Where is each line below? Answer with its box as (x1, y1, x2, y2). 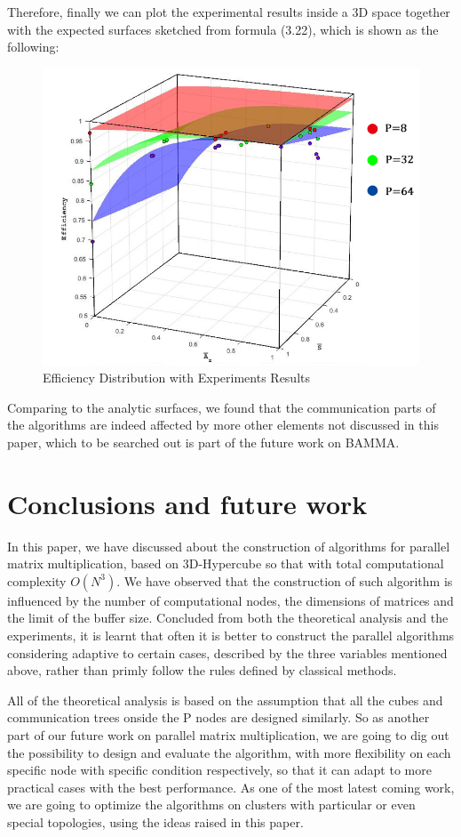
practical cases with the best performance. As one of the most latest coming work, (7, 777, 455, 796)
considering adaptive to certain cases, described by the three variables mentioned (7, 643, 448, 662)
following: (7, 37, 60, 56)
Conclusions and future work (7, 485, 368, 521)
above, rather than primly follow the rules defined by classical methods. (7, 661, 397, 680)
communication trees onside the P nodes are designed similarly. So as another (7, 708, 430, 727)
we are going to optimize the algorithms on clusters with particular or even (7, 795, 416, 814)
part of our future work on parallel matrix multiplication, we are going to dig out (7, 726, 449, 744)
